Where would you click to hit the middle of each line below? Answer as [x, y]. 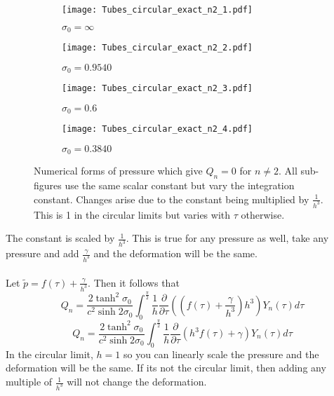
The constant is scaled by [60, 238]
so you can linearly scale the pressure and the [221, 354]
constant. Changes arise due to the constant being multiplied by [172, 199]
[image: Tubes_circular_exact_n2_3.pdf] [158, 89]
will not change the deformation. [137, 382]
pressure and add [42, 253]
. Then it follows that [134, 282]
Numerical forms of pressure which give [118, 171]
